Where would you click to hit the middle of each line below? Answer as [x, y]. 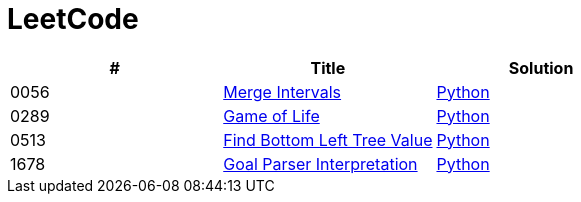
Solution [541, 67]
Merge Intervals [282, 91]
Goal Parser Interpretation [320, 163]
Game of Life [271, 115]
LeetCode [73, 19]
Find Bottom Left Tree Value [328, 139]
